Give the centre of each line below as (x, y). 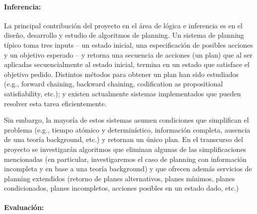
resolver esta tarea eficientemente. (55, 103)
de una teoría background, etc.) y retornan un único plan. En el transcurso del (124, 139)
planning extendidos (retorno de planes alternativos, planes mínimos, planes (120, 178)
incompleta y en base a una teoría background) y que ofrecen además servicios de (128, 169)
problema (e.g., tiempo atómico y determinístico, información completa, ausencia (127, 129)
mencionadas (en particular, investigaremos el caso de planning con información (126, 159)
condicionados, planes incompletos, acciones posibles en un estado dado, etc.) (122, 188)
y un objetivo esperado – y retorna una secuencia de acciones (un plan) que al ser (128, 54)
